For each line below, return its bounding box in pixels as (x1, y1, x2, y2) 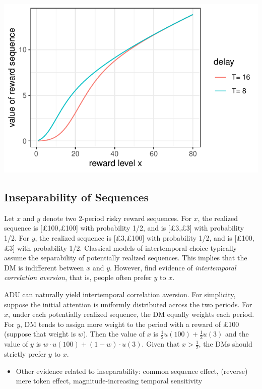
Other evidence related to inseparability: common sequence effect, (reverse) (16, 365, 248, 376)
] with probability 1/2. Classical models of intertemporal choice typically (13, 242, 237, 253)
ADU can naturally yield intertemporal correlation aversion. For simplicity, (4, 289, 236, 299)
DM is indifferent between (4, 262, 84, 272)
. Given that (142, 339, 180, 349)
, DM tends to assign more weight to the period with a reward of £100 (20, 318, 239, 329)
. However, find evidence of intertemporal (110, 262, 236, 272)
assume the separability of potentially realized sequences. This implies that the (4, 252, 247, 263)
